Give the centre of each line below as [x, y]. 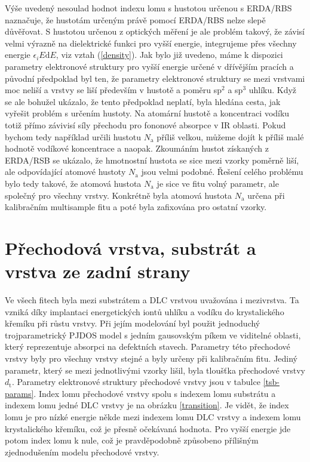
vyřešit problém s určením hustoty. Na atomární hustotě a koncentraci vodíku [147, 113]
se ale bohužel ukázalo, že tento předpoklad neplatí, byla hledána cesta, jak [143, 101]
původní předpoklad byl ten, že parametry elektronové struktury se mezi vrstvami [155, 78]
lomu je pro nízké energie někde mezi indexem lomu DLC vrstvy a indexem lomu [153, 416]
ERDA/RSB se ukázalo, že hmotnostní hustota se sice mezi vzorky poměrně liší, [152, 160]
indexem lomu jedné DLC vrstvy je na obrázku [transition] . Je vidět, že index [147, 405]
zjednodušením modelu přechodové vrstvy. [82, 452]
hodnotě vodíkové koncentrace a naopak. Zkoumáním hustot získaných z [137, 148]
